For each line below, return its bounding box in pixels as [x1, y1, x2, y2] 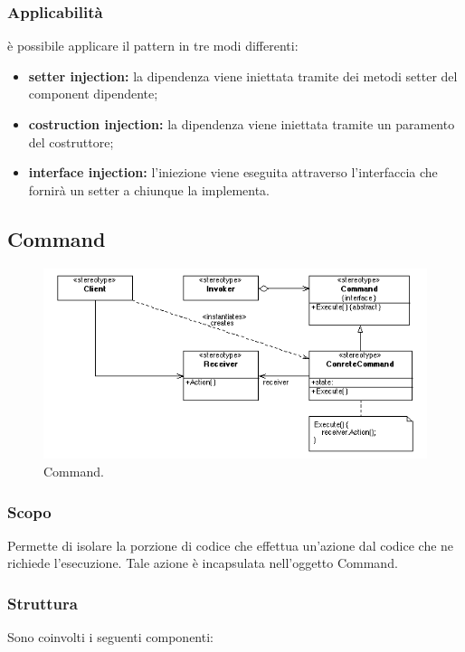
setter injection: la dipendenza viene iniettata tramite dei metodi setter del [28, 66, 458, 85]
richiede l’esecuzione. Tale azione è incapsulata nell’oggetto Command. [7, 553, 398, 572]
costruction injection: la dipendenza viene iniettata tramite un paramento [28, 115, 455, 133]
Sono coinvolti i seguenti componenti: [7, 628, 214, 647]
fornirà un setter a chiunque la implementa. [28, 180, 270, 199]
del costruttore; [28, 132, 114, 151]
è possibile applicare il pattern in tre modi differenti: [7, 36, 299, 55]
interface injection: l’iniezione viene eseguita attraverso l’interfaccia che [28, 163, 438, 182]
